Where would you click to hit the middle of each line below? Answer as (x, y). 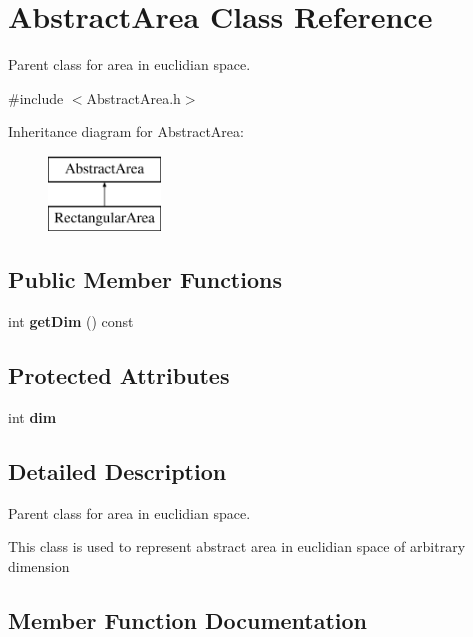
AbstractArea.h (133, 97)
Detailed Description (117, 471)
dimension (39, 566)
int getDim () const (71, 321)
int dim (32, 417)
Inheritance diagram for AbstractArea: (126, 131)
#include (36, 97)
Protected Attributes (119, 375)
